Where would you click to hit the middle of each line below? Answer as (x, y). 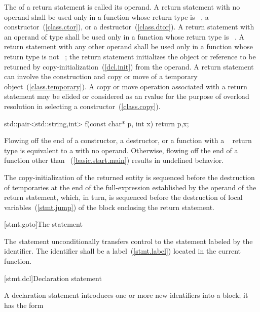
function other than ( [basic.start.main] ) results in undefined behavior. (114, 160)
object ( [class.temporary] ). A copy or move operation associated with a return (126, 86)
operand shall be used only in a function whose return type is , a (106, 16)
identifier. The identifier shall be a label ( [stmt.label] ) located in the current (123, 251)
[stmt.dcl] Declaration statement (53, 278)
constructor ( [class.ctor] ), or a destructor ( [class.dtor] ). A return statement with (129, 27)
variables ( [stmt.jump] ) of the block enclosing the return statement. (109, 207)
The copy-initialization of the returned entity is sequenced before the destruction (129, 177)
